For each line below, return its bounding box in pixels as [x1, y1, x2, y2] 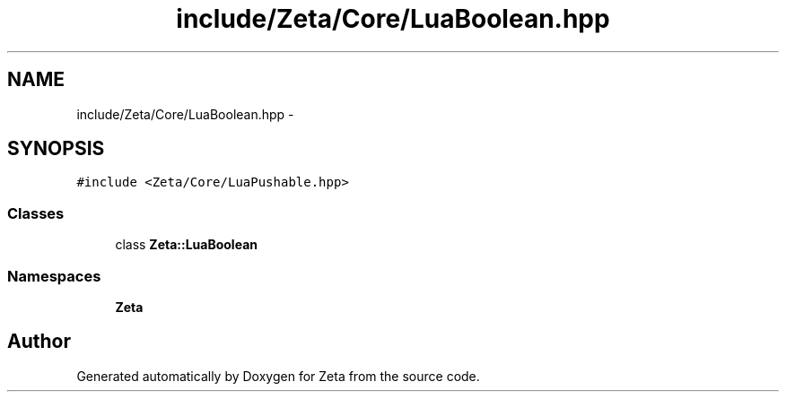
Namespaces [7, 266, 101, 285]
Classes [7, 204, 65, 222]
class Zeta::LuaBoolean [115, 237, 258, 253]
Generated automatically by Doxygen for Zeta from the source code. [76, 368, 480, 384]
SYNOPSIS [7, 137, 105, 160]
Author [7, 330, 71, 353]
